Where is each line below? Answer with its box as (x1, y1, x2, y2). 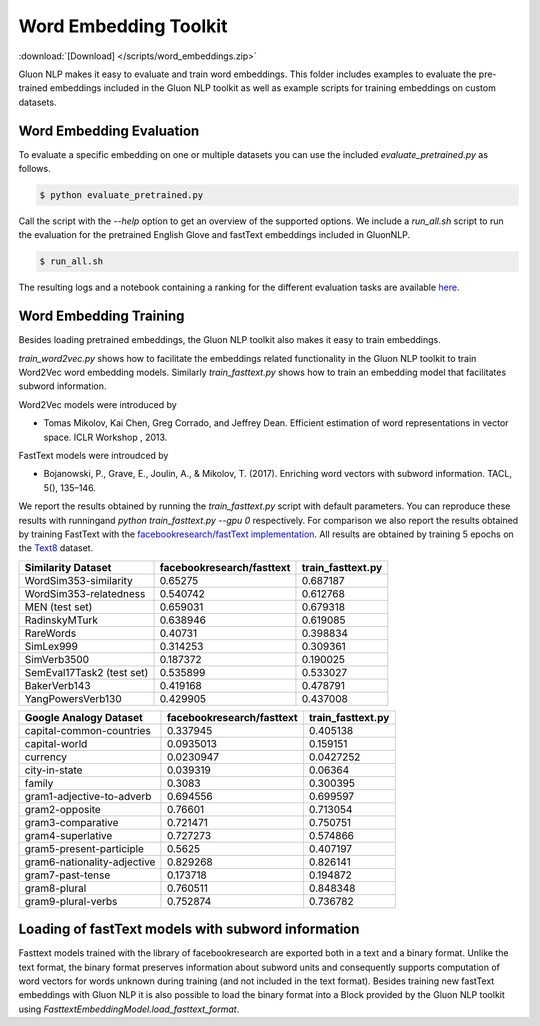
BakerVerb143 (24, 678, 91, 692)
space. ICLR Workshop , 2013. (43, 431, 168, 443)
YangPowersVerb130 (24, 691, 122, 705)
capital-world (24, 736, 88, 750)
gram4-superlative (24, 828, 113, 842)
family (24, 776, 54, 790)
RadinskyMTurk (24, 613, 99, 627)
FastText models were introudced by (18, 449, 169, 461)
